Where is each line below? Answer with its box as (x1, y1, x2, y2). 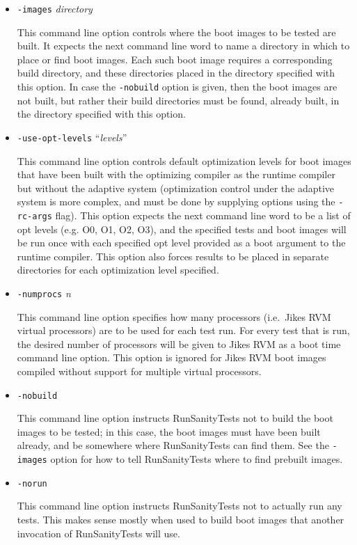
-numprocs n (17, 286, 71, 300)
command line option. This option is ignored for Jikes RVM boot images (17, 350, 326, 365)
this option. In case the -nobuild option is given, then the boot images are (17, 79, 338, 94)
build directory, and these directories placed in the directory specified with (17, 65, 335, 80)
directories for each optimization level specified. (17, 262, 219, 277)
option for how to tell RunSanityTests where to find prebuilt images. (50, 452, 343, 466)
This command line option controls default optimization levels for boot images (17, 153, 351, 168)
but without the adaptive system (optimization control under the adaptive (17, 180, 335, 195)
